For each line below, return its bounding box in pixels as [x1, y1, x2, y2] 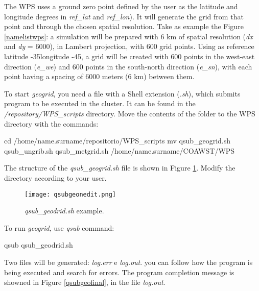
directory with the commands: [4, 118, 99, 129]
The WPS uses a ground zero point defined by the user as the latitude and [4, 1, 238, 11]
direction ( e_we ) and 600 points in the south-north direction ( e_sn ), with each [4, 61, 252, 71]
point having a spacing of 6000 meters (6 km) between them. [4, 71, 195, 82]
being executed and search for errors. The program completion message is [4, 266, 234, 277]
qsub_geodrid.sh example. [25, 205, 104, 216]
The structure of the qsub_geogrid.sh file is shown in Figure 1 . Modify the [4, 162, 236, 173]
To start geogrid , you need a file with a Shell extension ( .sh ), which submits [4, 88, 241, 99]
